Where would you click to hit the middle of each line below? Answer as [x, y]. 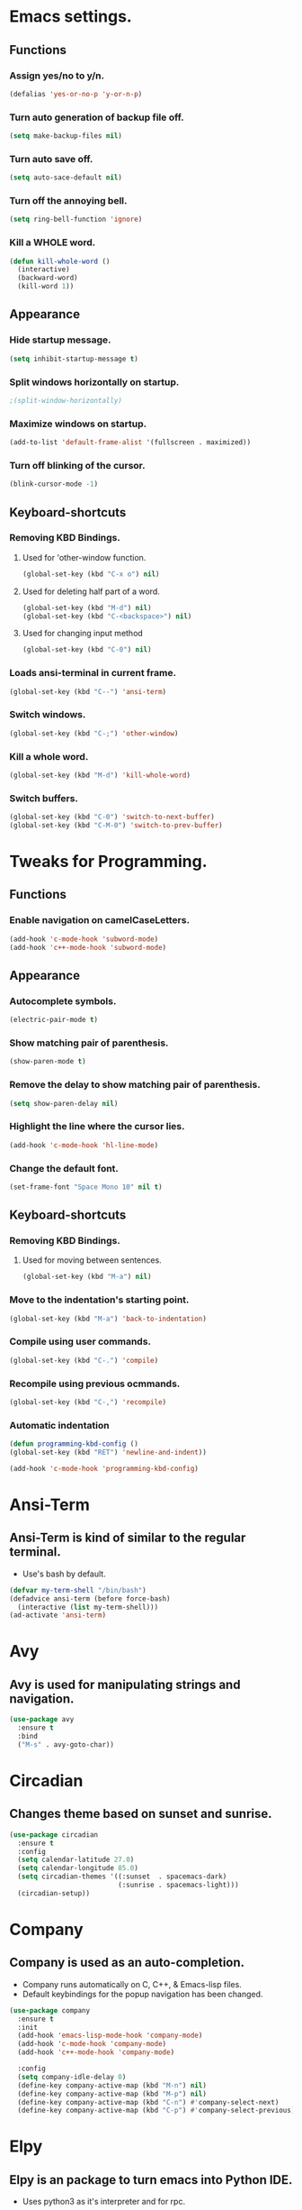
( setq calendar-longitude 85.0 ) [78, 1868]
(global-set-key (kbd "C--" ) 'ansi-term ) [88, 691]
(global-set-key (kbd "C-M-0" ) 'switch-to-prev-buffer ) [116, 826]
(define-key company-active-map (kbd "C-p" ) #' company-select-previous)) [158, 2111]
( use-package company [50, 2010]
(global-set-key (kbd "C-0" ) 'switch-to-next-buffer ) [112, 817]
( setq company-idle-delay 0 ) [72, 2077]
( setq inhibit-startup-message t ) [74, 359]
